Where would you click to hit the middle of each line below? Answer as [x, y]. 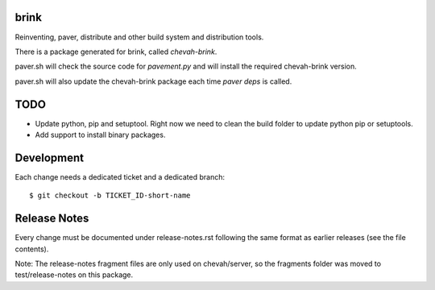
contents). [32, 249]
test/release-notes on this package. [74, 275]
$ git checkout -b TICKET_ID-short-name [110, 196]
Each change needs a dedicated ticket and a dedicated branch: [120, 176]
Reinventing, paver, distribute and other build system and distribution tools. [139, 37]
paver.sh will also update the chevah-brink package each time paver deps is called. [153, 81]
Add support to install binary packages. [100, 135]
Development [50, 157]
